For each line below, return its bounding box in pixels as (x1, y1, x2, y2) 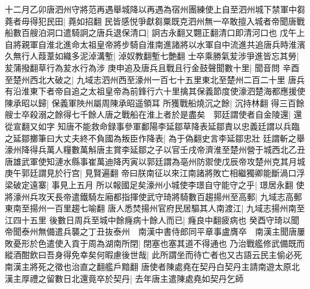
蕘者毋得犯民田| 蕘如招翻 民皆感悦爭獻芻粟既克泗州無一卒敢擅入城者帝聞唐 (5, 14, 297, 27)
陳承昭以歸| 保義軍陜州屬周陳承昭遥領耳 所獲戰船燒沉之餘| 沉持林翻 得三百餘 (5, 96, 305, 109)
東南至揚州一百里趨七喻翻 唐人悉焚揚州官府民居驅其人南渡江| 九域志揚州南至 (5, 202, 305, 214)
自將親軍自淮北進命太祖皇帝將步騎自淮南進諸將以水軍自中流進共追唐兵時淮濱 (5, 38, 305, 50)
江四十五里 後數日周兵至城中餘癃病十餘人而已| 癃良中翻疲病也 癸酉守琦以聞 (5, 213, 299, 226)
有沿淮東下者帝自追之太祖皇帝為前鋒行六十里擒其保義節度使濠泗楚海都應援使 (5, 85, 305, 97)
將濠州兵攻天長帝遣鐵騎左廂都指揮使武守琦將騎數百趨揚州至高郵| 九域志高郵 (5, 190, 302, 202)
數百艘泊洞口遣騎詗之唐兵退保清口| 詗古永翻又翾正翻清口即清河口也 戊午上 (13, 26, 305, 39)
